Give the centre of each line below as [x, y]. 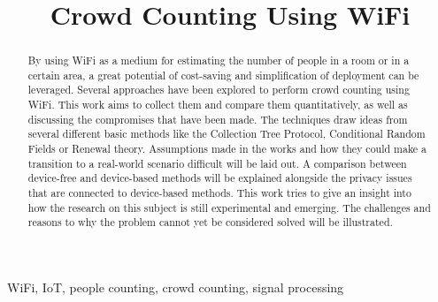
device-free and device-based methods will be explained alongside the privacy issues [220, 178]
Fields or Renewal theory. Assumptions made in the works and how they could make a [227, 149]
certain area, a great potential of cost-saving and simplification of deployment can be [223, 75]
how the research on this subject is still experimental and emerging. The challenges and [229, 207]
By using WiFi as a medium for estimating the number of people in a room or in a [219, 60]
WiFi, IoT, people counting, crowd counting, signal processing [176, 287]
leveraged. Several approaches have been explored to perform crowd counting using [219, 90]
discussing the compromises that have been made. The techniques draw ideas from [218, 119]
